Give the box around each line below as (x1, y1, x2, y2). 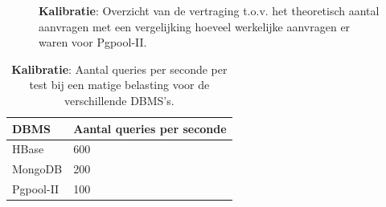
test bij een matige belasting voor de (29, 76, 210, 93)
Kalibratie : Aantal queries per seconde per (11, 60, 228, 77)
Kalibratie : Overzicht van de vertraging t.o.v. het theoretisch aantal (39, 2, 380, 18)
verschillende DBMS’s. (64, 91, 175, 108)
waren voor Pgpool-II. (39, 34, 147, 51)
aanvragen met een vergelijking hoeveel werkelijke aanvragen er (39, 18, 351, 34)
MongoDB (12, 160, 63, 177)
